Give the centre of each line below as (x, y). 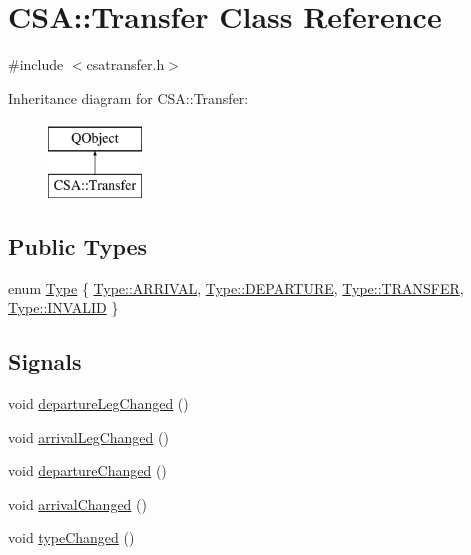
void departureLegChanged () (98, 403)
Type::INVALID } (63, 307)
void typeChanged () (71, 537)
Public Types (78, 245)
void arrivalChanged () (77, 503)
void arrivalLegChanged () (88, 436)
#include (36, 64)
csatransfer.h (125, 64)
